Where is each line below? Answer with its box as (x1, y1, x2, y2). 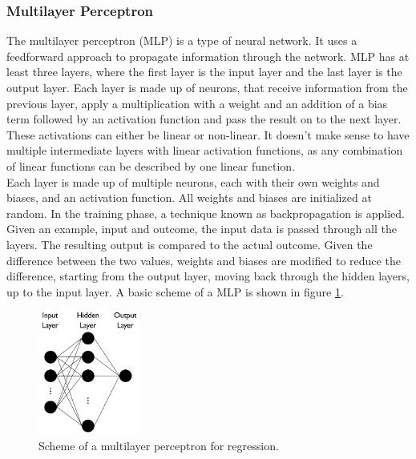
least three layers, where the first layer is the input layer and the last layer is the (6, 63, 402, 80)
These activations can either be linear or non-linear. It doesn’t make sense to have (6, 126, 410, 143)
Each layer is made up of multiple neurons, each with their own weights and (6, 173, 380, 190)
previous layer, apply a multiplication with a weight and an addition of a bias (6, 95, 388, 111)
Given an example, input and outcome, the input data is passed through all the (6, 220, 397, 237)
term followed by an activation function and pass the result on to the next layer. (6, 111, 402, 127)
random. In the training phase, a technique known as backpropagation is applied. (6, 204, 406, 221)
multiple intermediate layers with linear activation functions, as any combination (6, 142, 403, 159)
